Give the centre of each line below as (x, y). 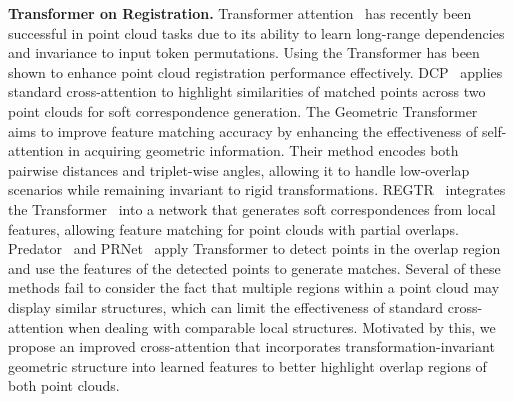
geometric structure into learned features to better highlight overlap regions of (247, 365)
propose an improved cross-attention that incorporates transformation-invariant (251, 346)
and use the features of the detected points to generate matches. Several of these (254, 267)
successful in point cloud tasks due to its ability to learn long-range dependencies (256, 32)
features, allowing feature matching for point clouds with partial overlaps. (233, 228)
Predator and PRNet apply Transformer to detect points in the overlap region (254, 248)
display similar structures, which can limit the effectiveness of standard (226, 306)
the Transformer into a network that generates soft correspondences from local (252, 208)
